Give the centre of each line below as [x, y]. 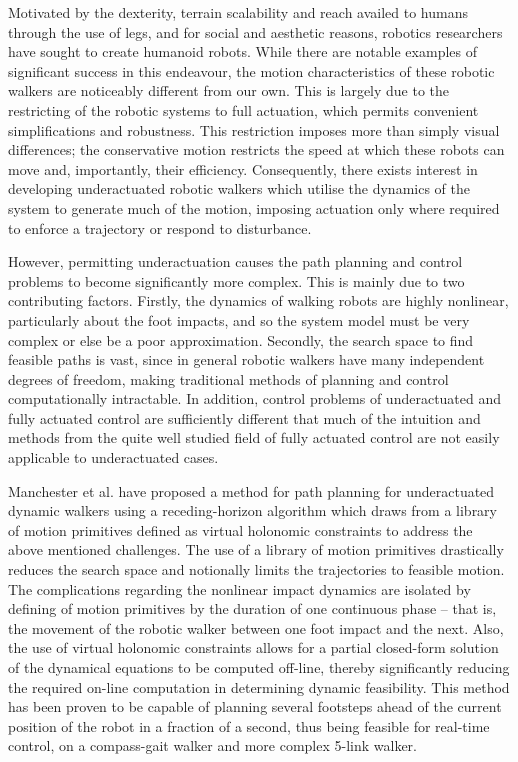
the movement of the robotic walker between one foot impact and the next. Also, [256, 627]
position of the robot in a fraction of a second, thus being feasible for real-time [249, 725]
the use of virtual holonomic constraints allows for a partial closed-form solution [253, 647]
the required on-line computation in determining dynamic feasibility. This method [259, 686]
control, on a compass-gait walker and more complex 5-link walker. [212, 745]
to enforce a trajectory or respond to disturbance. [160, 227]
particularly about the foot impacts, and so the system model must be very [239, 319]
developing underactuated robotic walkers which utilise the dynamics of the [239, 188]
